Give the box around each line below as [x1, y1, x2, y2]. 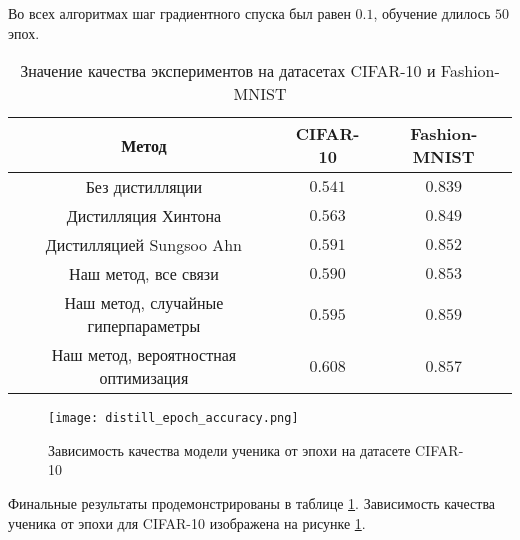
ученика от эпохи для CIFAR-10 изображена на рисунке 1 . [8, 512, 366, 533]
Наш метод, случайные [64, 291, 224, 315]
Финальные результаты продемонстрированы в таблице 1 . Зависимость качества [8, 493, 496, 514]
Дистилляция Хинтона [66, 204, 222, 228]
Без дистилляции [85, 175, 203, 199]
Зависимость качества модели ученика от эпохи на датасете [48, 439, 411, 460]
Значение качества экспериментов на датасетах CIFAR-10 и [20, 59, 436, 83]
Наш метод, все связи [69, 262, 219, 286]
